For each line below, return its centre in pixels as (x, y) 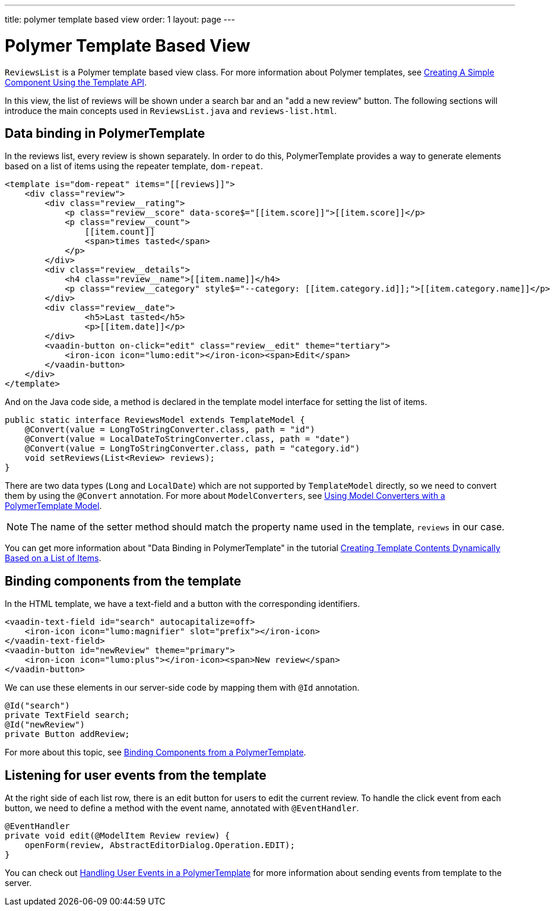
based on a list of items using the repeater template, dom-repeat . (134, 166)
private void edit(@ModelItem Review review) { (118, 836)
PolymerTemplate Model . (53, 506)
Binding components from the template (123, 581)
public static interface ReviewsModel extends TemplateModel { (155, 420)
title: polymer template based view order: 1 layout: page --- (120, 19)
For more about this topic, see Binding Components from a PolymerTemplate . (156, 752)
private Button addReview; (67, 734)
